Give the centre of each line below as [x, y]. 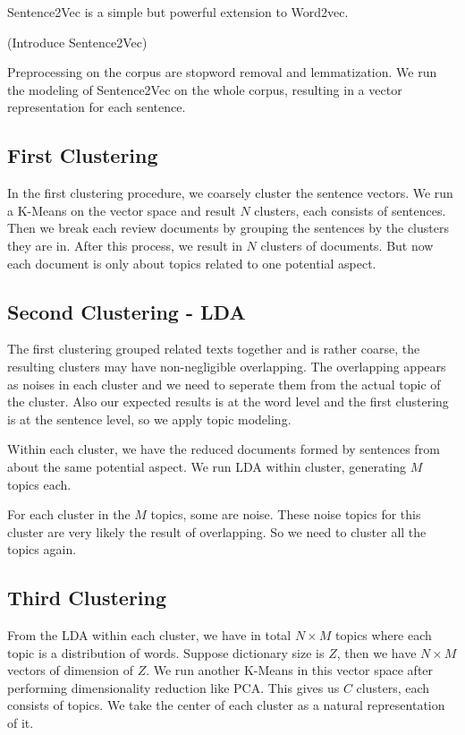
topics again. [42, 549]
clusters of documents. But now [347, 245]
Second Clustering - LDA [127, 311]
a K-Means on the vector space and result [122, 210]
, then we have [376, 652]
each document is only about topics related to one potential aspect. [192, 263]
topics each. [39, 484]
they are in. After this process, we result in [125, 245]
